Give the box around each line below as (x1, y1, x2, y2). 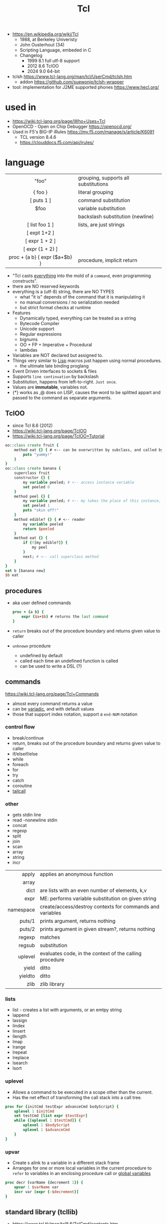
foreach (12, 761, 29, 767)
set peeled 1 (23, 503, 50, 508)
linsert (12, 1028, 26, 1034)
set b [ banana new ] (5, 568, 46, 573)
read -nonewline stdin (12, 817, 58, 823)
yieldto (19, 972, 35, 979)
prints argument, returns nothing (39, 917, 116, 924)
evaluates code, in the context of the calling (39, 950, 142, 957)
